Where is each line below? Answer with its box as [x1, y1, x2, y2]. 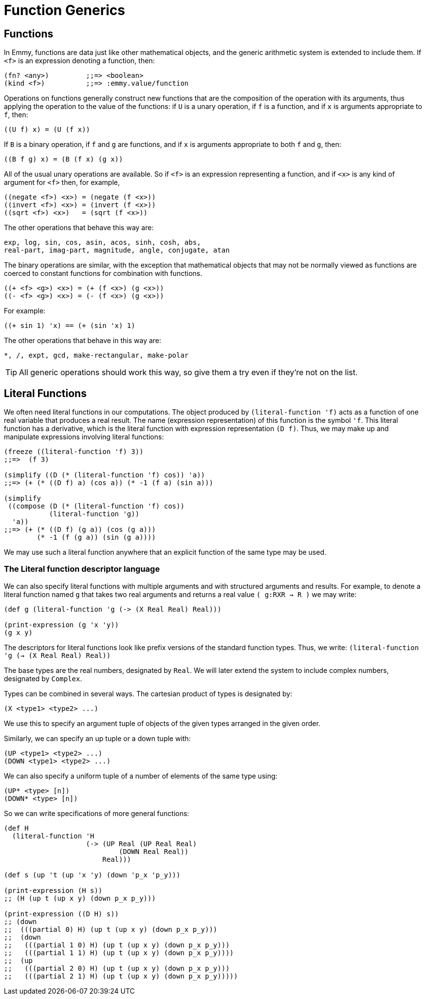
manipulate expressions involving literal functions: [4, 433, 164, 441]
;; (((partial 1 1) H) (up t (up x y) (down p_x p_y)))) [4, 948, 234, 957]
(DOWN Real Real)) [119, 847, 189, 855]
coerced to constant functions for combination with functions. [4, 269, 203, 278]
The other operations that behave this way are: [4, 223, 154, 232]
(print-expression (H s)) [4, 886, 103, 894]
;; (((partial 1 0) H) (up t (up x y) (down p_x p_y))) [4, 941, 230, 949]
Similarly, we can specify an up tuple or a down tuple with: [4, 734, 191, 743]
